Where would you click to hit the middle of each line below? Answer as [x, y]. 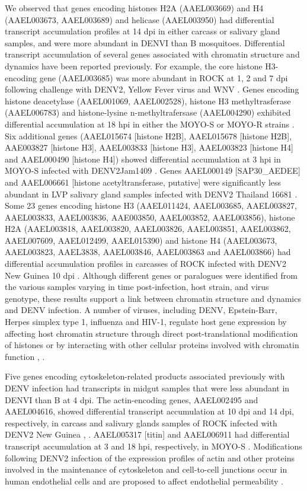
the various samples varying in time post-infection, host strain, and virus [137, 287]
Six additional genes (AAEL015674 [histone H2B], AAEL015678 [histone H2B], [148, 135]
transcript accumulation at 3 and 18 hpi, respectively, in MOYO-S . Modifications [153, 446]
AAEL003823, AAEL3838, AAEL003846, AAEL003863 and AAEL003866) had [148, 252]
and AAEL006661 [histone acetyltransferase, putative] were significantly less [143, 182]
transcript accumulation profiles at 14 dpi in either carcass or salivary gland [143, 31]
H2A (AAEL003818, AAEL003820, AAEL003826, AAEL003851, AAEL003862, [148, 229]
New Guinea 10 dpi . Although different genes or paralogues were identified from [151, 275]
